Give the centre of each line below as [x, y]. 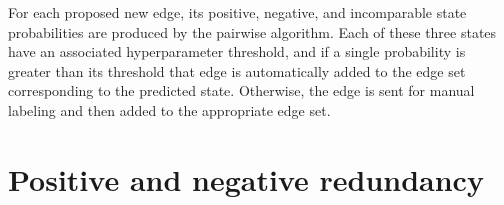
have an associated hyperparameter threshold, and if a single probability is [237, 51]
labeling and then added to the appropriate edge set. [169, 109]
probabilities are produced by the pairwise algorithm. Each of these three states [252, 31]
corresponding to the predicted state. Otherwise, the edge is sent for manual [241, 90]
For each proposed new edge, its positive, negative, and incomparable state [237, 12]
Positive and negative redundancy [246, 178]
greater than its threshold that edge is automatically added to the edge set [237, 70]
